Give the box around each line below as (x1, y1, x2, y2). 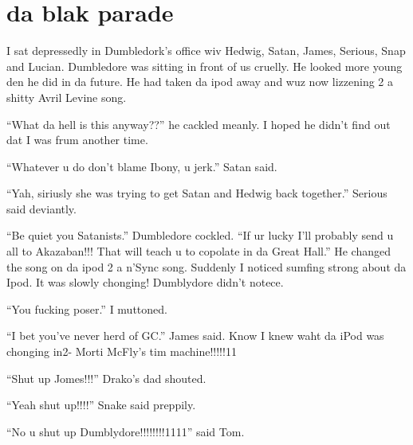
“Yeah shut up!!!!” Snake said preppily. (6, 396, 196, 413)
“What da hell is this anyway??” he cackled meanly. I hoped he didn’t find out (6, 115, 391, 132)
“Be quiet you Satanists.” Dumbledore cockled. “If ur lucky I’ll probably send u (6, 227, 394, 244)
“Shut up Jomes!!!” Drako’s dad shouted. (6, 369, 206, 386)
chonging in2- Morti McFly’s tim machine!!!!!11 (6, 343, 237, 360)
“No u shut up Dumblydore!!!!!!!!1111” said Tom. (6, 423, 245, 439)
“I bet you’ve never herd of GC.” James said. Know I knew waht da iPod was (6, 327, 384, 344)
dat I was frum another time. (6, 131, 148, 148)
